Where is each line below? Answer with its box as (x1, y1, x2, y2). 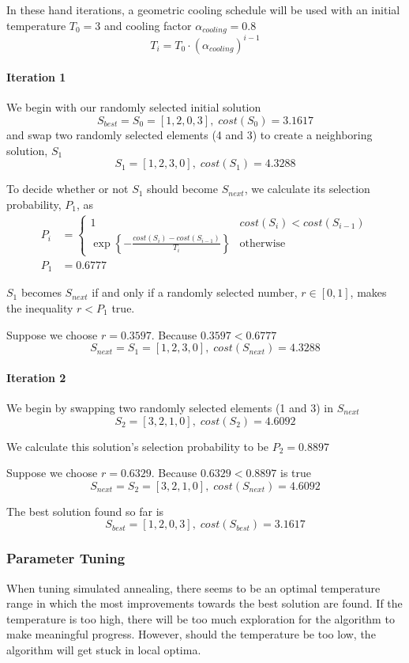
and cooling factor (104, 17, 192, 33)
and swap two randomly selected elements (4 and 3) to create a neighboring (6, 126, 373, 142)
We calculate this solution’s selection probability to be (6, 438, 269, 454)
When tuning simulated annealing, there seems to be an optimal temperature (6, 579, 381, 596)
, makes (350, 284, 387, 301)
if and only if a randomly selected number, (92, 284, 298, 301)
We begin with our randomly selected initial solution (6, 99, 261, 116)
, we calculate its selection (244, 180, 370, 197)
